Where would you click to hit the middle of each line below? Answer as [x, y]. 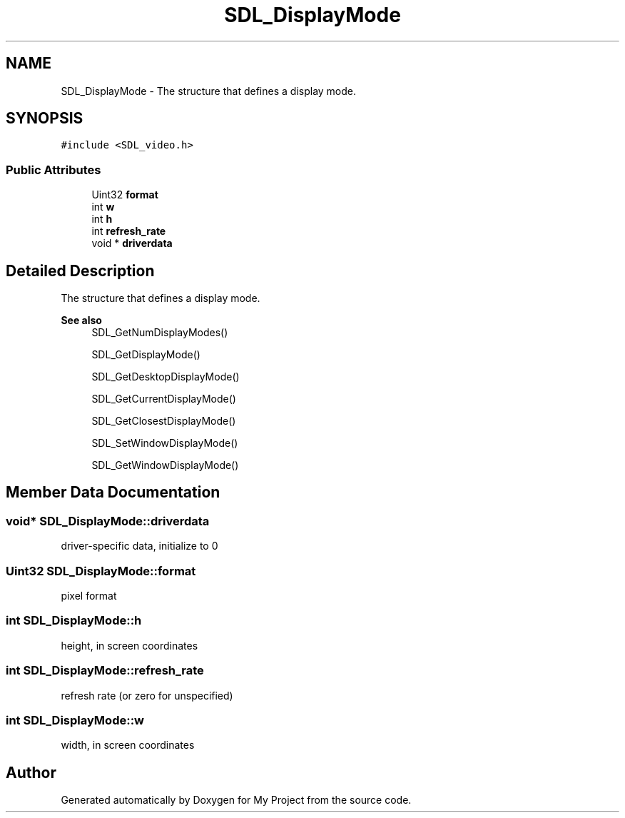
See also [81, 320]
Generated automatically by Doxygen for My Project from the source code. [236, 800]
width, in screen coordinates [128, 745]
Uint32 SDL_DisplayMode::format [101, 571]
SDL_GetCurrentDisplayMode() [164, 399]
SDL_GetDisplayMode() [146, 355]
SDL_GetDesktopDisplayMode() [166, 377]
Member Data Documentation [113, 493]
